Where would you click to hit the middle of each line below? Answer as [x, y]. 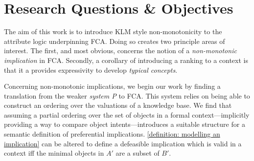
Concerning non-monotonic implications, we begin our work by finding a [112, 86]
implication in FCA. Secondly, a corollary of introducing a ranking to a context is [126, 60]
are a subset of [138, 153]
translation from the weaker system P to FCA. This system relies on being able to [127, 95]
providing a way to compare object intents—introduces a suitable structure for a [125, 124]
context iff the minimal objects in [54, 153]
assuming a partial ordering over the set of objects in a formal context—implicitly [127, 114]
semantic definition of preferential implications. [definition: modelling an [112, 134]
